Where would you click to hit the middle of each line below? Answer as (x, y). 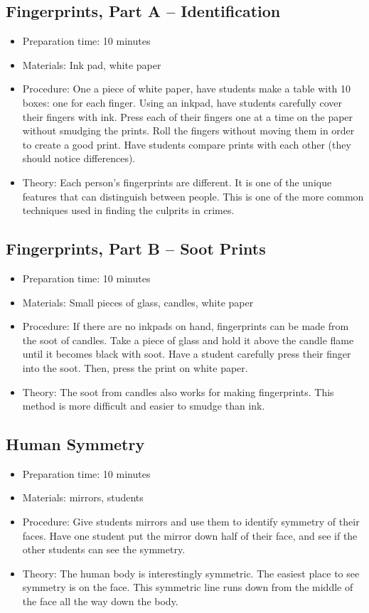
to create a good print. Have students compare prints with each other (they (187, 144)
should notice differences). (79, 158)
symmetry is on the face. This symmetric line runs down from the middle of (188, 587)
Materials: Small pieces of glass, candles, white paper (138, 302)
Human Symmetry (75, 444)
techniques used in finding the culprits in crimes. (128, 210)
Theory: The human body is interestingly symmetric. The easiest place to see (191, 573)
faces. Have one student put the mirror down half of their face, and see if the (190, 535)
